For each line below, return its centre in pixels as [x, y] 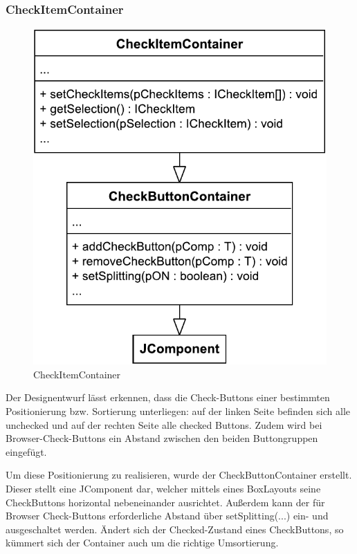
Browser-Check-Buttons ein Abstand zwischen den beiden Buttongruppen [162, 438]
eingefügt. [26, 451]
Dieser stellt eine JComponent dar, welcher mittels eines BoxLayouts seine [163, 488]
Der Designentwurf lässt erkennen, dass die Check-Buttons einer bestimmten [168, 397]
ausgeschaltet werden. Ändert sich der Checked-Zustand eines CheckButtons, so [175, 529]
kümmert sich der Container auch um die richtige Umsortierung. [142, 543]
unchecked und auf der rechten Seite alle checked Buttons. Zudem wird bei [164, 424]
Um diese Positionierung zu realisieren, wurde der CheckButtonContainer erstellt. [179, 475]
